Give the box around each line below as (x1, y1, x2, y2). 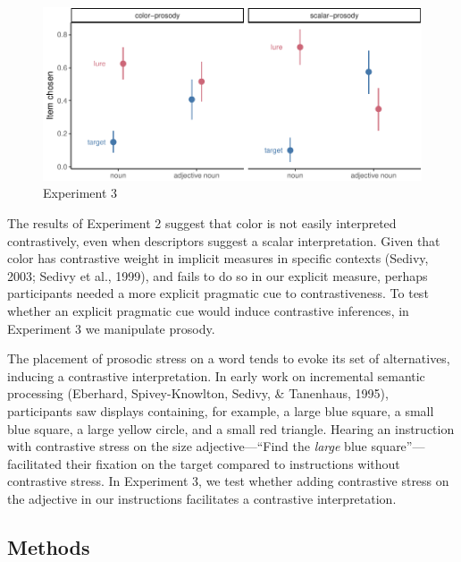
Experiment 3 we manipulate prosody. (7, 319, 215, 337)
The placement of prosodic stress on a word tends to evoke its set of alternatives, (7, 349, 450, 368)
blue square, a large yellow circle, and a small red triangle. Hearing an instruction (7, 419, 455, 438)
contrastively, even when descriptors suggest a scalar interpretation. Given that (7, 231, 440, 250)
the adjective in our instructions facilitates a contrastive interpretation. (7, 489, 397, 507)
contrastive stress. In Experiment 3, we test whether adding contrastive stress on (7, 472, 449, 490)
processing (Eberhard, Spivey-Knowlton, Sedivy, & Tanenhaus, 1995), (7, 384, 389, 403)
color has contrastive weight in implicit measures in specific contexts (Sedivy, (7, 249, 429, 268)
